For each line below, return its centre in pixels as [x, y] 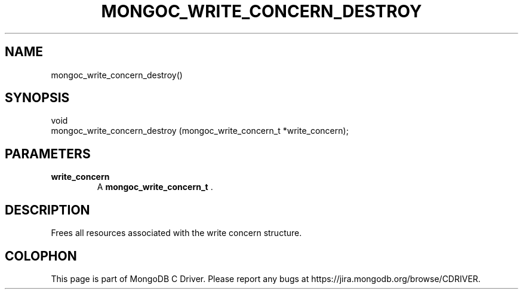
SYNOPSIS [37, 98]
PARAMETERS [48, 154]
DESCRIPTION [47, 210]
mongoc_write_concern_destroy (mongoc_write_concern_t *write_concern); [200, 131]
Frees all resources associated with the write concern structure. [176, 233]
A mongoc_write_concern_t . [155, 187]
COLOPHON [41, 256]
